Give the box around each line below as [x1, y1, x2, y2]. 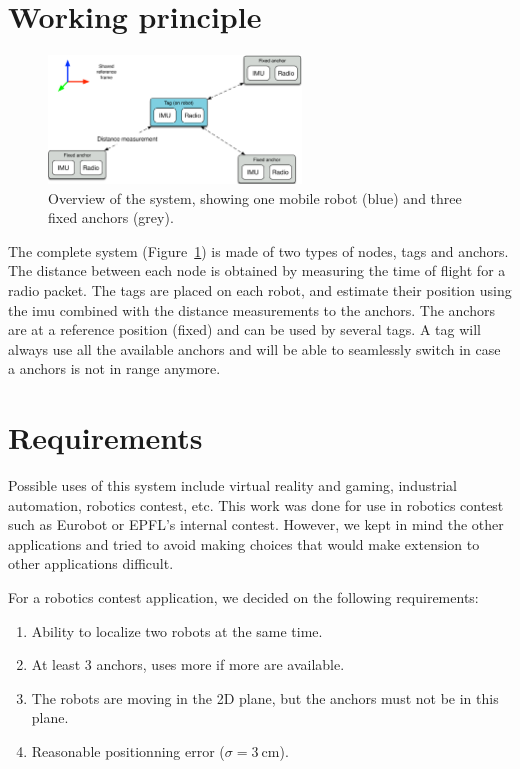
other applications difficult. [8, 553, 174, 574]
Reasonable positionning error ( [31, 741, 225, 762]
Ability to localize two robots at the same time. [31, 620, 323, 641]
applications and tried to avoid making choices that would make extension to [8, 533, 480, 554]
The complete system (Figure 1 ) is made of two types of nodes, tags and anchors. [8, 240, 509, 261]
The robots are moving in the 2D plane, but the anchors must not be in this [31, 687, 499, 708]
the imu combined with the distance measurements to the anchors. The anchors [8, 299, 495, 320]
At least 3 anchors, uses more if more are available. [31, 654, 345, 675]
